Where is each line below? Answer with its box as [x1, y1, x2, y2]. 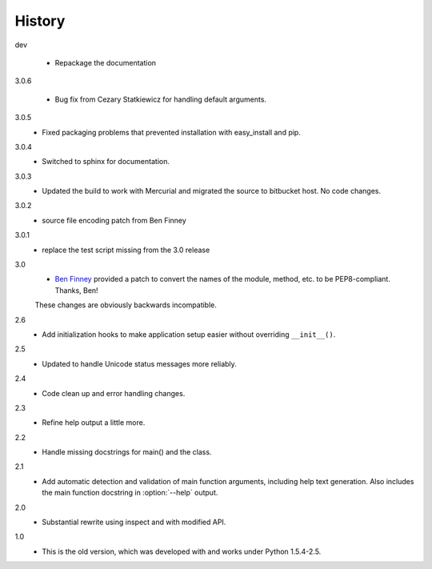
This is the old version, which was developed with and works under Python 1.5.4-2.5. [42, 547, 322, 556]
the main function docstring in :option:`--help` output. [42, 488, 218, 498]
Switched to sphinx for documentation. [42, 157, 170, 166]
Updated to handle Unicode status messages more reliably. [42, 359, 238, 368]
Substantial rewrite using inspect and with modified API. [42, 517, 226, 527]
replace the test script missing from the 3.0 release [42, 245, 210, 254]
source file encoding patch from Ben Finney [42, 215, 187, 225]
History [14, 12, 66, 30]
